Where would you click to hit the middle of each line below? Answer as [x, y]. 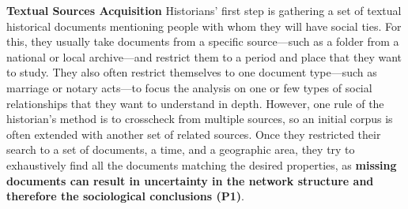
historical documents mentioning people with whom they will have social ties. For [204, 26]
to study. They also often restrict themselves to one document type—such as [192, 72]
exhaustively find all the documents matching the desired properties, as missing [202, 164]
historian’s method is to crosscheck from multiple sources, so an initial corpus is [200, 119]
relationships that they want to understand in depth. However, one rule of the [195, 103]
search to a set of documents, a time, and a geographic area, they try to [181, 149]
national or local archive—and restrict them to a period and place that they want [204, 56]
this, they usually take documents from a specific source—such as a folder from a [203, 41]
